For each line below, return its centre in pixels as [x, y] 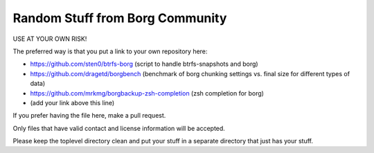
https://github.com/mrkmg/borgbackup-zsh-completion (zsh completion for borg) [147, 93]
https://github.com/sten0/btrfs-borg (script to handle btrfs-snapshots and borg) [144, 64]
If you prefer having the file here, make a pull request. [89, 116]
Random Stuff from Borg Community [120, 18]
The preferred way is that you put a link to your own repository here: [110, 51]
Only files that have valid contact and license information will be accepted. [119, 128]
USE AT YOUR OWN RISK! [50, 39]
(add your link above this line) [72, 102]
